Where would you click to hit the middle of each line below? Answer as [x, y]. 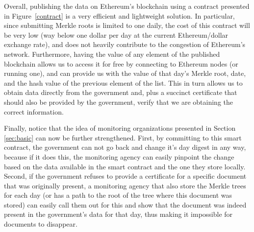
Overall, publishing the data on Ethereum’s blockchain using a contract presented [127, 6]
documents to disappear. [41, 224]
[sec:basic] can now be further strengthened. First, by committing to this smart [123, 137]
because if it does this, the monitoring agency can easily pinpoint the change [119, 156]
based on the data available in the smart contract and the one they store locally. [125, 166]
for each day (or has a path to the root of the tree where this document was [118, 195]
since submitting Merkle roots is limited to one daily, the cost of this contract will [127, 25]
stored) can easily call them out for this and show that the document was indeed [125, 204]
